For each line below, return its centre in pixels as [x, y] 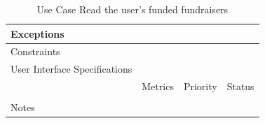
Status [240, 86]
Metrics [158, 86]
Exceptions [38, 33]
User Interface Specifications [72, 69]
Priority [200, 86]
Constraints [35, 51]
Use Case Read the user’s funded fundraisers [132, 9]
